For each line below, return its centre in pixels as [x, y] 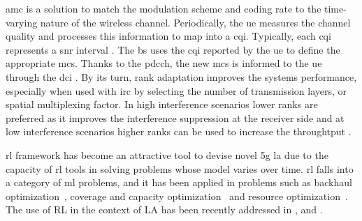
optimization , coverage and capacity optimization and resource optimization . [177, 196]
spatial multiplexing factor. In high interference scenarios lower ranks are [162, 104]
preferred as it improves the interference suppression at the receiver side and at [175, 117]
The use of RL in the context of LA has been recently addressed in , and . [164, 209]
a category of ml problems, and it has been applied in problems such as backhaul [179, 182]
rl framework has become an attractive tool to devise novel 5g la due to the [167, 154]
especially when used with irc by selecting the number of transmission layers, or [176, 90]
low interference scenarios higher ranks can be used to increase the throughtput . [179, 131]
